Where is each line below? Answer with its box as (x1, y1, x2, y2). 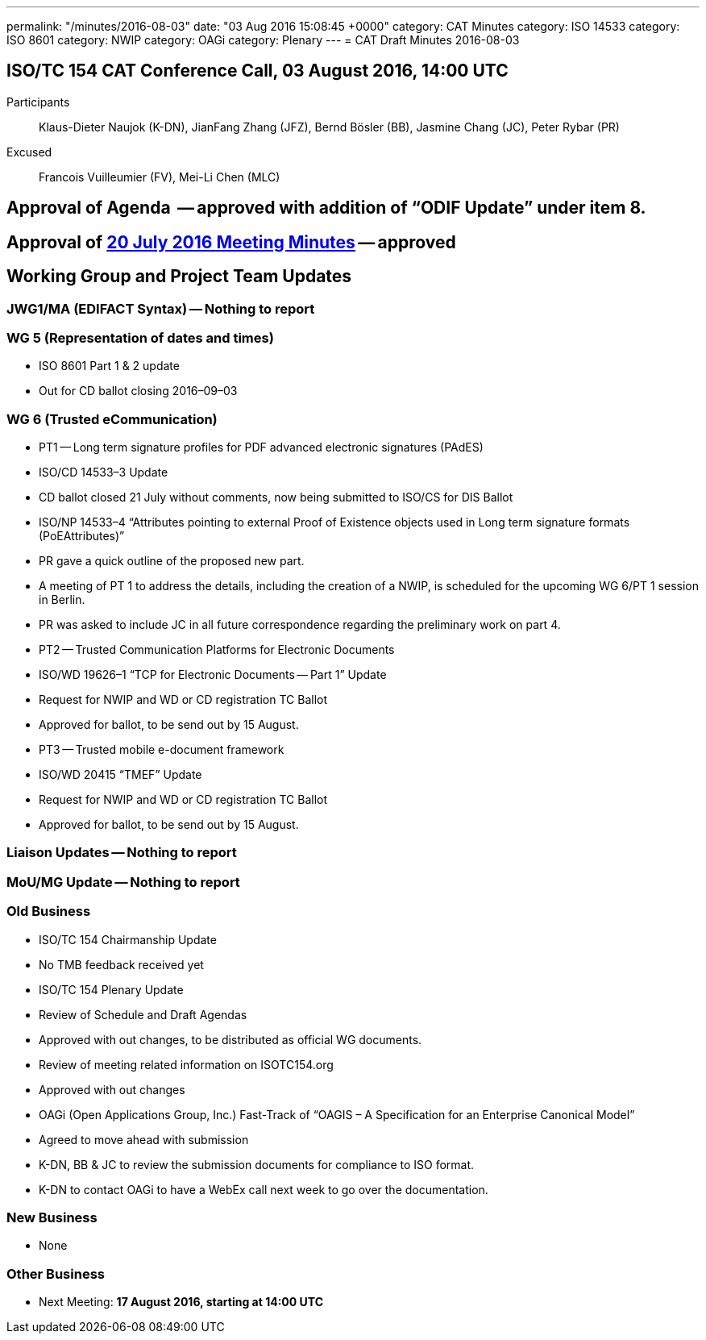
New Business (6, 1209, 98, 1226)
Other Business (6, 1265, 105, 1282)
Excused (6, 144, 52, 159)
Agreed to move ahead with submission (39, 1132, 249, 1146)
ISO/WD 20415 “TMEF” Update (39, 768, 202, 782)
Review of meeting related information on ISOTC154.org (39, 1057, 334, 1072)
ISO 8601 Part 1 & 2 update (39, 359, 180, 373)
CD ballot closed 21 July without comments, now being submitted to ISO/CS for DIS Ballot (39, 490, 513, 505)
